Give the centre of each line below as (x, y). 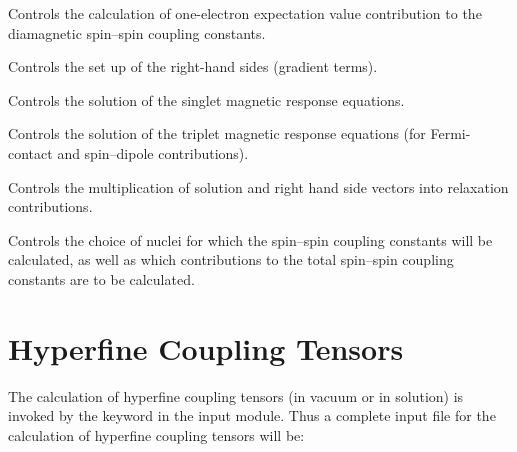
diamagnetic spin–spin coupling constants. (137, 32)
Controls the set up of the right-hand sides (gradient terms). (193, 66)
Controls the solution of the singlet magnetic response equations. (206, 99)
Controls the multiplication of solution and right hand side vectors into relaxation (258, 186)
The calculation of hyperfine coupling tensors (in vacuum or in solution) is (236, 395)
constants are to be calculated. (101, 278)
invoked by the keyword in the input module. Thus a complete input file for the (252, 415)
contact (30, 152)
